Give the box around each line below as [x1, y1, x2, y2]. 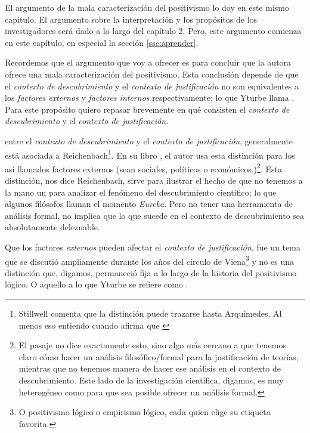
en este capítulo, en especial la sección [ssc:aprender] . [5, 36, 199, 48]
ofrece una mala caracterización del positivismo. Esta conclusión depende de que [5, 67, 299, 80]
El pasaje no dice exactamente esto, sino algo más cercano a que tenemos [18, 339, 286, 351]
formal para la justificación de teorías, [160, 350, 299, 363]
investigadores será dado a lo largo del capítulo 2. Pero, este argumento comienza [5, 24, 302, 37]
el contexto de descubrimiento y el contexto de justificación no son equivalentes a [5, 79, 299, 92]
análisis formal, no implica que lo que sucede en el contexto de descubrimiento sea [5, 209, 305, 221]
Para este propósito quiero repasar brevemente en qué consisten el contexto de [5, 103, 290, 115]
